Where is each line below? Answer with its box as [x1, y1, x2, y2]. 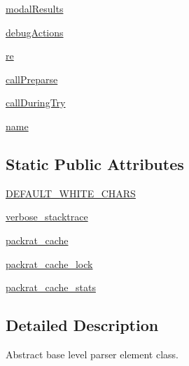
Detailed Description [6, 314, 159, 336]
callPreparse [6, 71, 58, 86]
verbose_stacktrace [6, 209, 88, 224]
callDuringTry [6, 95, 66, 110]
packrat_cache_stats [6, 280, 96, 295]
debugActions [6, 24, 64, 39]
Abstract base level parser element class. [6, 346, 179, 361]
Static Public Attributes [6, 153, 184, 174]
